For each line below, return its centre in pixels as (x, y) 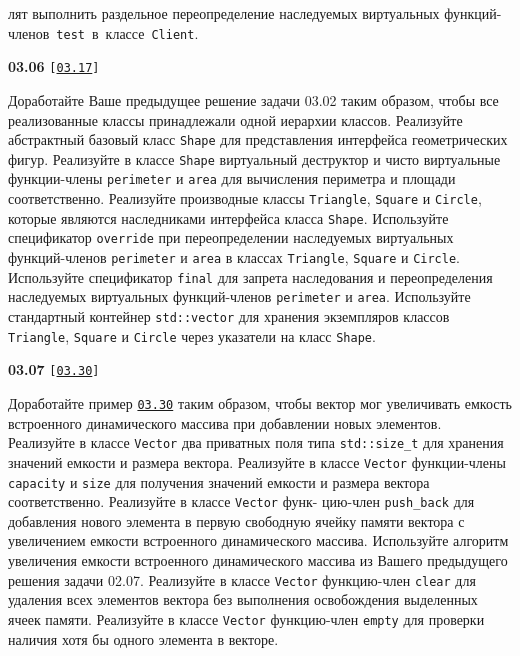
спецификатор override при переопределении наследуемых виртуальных (231, 237)
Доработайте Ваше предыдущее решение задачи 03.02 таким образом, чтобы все (253, 99)
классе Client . (152, 32)
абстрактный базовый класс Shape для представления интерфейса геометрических (258, 139)
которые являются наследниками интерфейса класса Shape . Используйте (228, 217)
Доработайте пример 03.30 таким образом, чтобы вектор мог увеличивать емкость (260, 402)
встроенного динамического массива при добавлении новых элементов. (225, 422)
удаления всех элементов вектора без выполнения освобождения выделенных (243, 599)
